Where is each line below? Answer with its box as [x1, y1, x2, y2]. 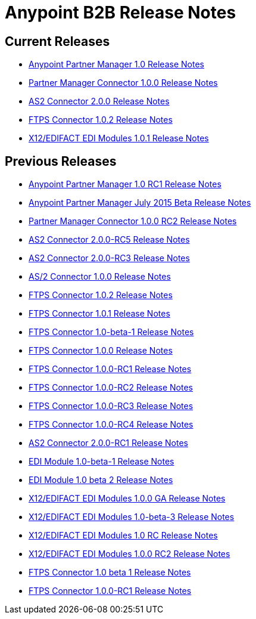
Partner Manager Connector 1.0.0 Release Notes [29, 78, 218, 88]
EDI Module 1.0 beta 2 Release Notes [29, 475, 173, 485]
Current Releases [5, 33, 110, 49]
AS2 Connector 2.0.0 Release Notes [29, 96, 170, 107]
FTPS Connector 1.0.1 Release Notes [29, 308, 170, 319]
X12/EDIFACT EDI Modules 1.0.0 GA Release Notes [29, 493, 226, 504]
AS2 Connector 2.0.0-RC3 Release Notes [29, 253, 190, 264]
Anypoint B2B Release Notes [5, 2, 236, 23]
